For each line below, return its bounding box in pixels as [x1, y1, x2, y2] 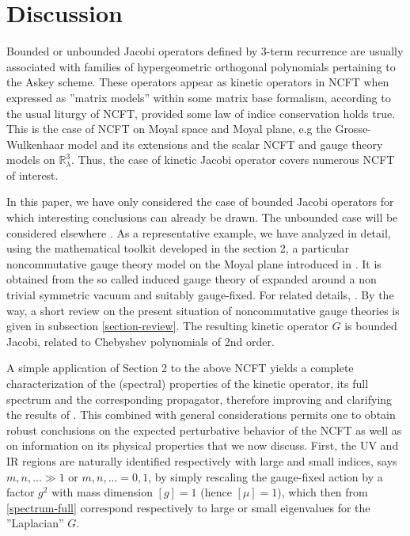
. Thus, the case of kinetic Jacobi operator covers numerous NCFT [71, 151, 395, 168]
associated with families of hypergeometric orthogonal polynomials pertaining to [6, 58, 396, 74]
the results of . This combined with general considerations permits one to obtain [6, 406, 396, 423]
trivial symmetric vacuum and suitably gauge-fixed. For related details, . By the [6, 287, 394, 303]
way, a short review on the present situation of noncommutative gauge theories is [6, 302, 400, 318]
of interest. [6, 166, 59, 183]
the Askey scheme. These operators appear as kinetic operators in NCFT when [6, 74, 389, 90]
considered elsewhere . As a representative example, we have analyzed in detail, [6, 224, 391, 241]
